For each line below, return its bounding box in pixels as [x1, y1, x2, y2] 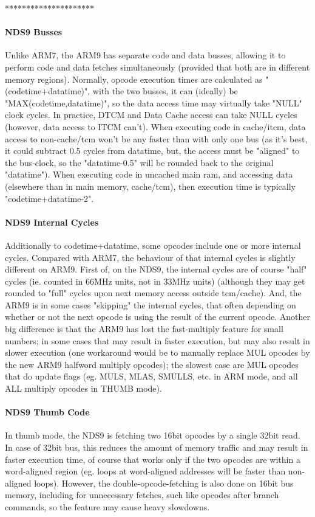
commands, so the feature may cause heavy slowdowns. [5, 500, 210, 513]
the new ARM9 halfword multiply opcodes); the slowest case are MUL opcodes [5, 358, 299, 370]
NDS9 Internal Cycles [5, 215, 99, 228]
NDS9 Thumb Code [5, 406, 90, 418]
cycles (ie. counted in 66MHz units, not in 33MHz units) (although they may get [5, 274, 305, 287]
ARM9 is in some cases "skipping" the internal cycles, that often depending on [5, 298, 296, 311]
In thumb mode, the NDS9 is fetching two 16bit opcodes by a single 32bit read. [5, 429, 300, 442]
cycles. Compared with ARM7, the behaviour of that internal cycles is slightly [5, 251, 296, 263]
